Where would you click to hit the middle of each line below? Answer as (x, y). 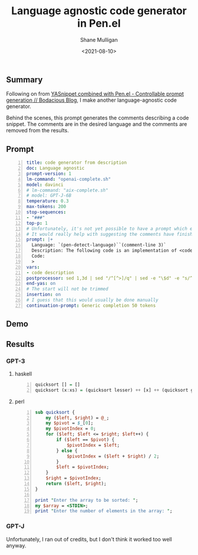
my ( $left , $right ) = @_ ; (77, 418)
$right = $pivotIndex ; (73, 478)
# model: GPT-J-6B (49, 196)
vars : (33, 267)
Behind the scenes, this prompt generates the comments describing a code (98, 118)
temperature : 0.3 (47, 201)
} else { (67, 450)
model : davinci (45, 184)
